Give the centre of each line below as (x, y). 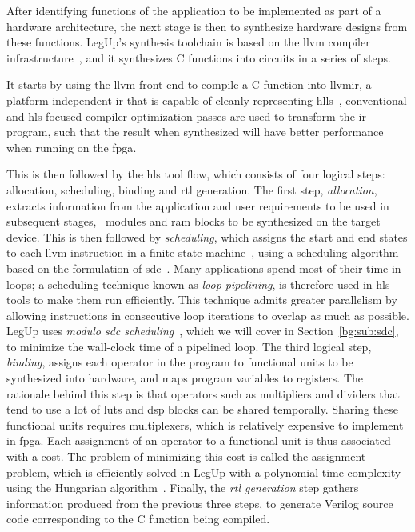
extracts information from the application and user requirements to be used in (198, 205)
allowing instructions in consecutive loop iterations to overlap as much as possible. (208, 315)
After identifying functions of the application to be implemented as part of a (194, 10)
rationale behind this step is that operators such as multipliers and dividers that (204, 393)
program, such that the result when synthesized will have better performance (195, 132)
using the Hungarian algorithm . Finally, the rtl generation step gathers (183, 488)
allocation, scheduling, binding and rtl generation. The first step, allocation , (192, 189)
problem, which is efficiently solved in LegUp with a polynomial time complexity (204, 472)
